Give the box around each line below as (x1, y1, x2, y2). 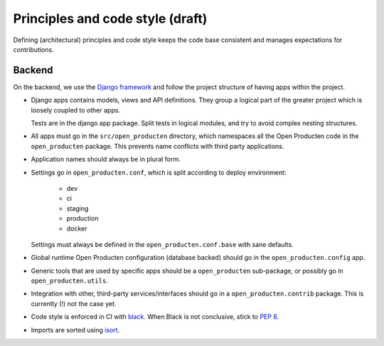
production (66, 214, 99, 223)
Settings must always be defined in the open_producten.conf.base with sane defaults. (31, 240, 294, 248)
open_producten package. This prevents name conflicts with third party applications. (31, 142, 284, 150)
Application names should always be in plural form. (31, 155, 181, 164)
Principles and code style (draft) (13, 11, 208, 26)
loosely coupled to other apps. (31, 105, 121, 114)
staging (66, 204, 89, 213)
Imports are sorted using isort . (31, 325, 120, 334)
